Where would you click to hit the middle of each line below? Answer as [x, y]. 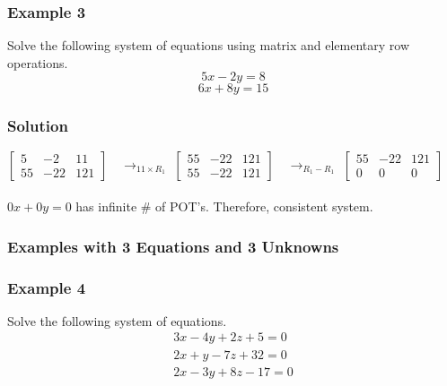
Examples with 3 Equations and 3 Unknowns [173, 246]
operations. [38, 62]
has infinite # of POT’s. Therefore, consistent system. [224, 206]
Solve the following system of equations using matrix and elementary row [209, 45]
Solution [38, 126]
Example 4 [47, 287]
